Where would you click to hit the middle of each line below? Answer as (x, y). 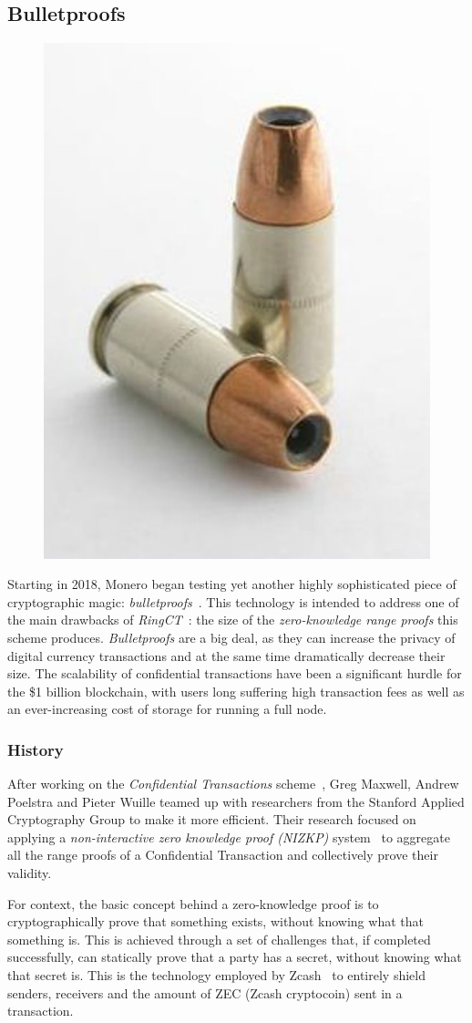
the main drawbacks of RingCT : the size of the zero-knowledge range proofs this (233, 620)
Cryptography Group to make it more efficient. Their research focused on (212, 819)
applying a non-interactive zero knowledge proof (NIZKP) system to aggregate (229, 837)
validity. (30, 873)
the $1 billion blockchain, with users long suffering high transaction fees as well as (236, 691)
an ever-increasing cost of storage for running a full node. (167, 709)
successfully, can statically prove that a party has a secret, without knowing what (235, 957)
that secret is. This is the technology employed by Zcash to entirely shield (216, 975)
